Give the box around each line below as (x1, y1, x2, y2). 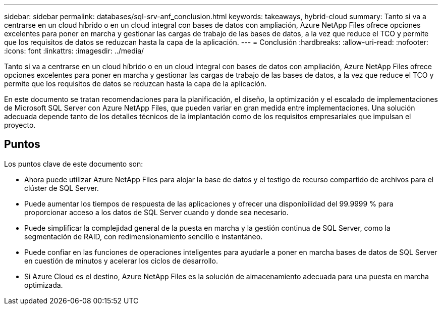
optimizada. (24, 280, 63, 289)
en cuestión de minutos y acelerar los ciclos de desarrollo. (24, 256, 218, 265)
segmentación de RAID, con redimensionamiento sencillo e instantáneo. (24, 232, 263, 241)
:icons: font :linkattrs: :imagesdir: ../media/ (4, 46, 144, 55)
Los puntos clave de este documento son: (4, 159, 143, 168)
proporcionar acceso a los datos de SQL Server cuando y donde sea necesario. (24, 208, 289, 217)
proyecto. (4, 121, 36, 129)
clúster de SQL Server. (24, 183, 99, 192)
